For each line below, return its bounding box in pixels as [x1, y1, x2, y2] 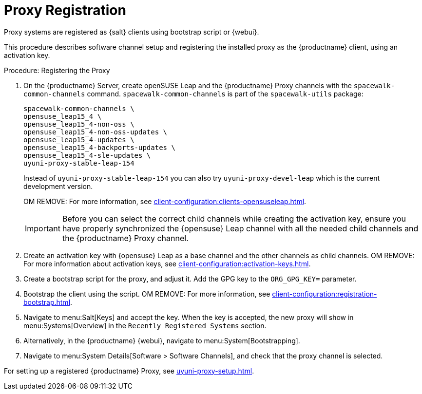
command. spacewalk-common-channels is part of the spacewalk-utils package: [87, 89, 364, 98]
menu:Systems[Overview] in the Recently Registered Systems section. [23, 321, 267, 330]
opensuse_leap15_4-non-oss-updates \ [23, 128, 168, 136]
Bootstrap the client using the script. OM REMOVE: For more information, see [23, 289, 270, 298]
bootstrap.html [23, 298, 71, 306]
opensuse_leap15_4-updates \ [23, 135, 134, 144]
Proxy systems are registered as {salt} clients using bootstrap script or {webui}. [4, 27, 259, 36]
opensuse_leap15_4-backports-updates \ [23, 143, 175, 151]
